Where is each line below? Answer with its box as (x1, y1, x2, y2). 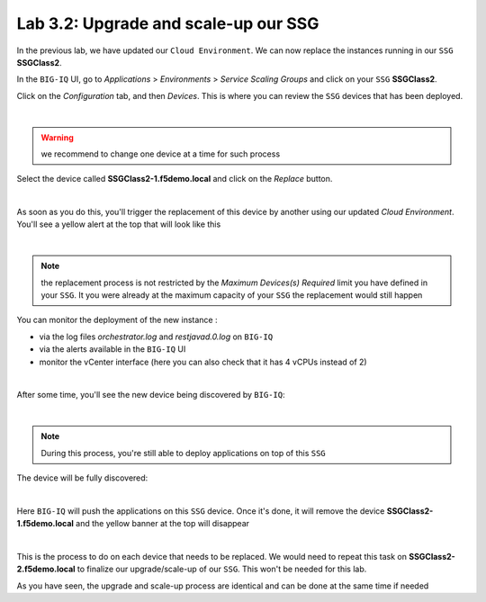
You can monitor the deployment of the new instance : (16, 315, 218, 326)
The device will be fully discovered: (16, 472, 148, 483)
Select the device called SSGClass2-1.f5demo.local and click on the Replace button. (16, 174, 333, 184)
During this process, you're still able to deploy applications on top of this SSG (40, 447, 326, 458)
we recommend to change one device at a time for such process (40, 148, 281, 159)
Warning (40, 131, 74, 143)
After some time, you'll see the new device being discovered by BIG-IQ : (16, 390, 285, 400)
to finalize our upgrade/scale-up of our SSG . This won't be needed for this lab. (76, 563, 367, 575)
